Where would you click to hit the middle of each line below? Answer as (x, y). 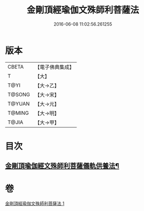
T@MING (18, 113)
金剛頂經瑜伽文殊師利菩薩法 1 (35, 204)
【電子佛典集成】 (55, 67)
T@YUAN (19, 104)
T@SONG (19, 94)
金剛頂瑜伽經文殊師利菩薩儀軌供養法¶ (62, 166)
